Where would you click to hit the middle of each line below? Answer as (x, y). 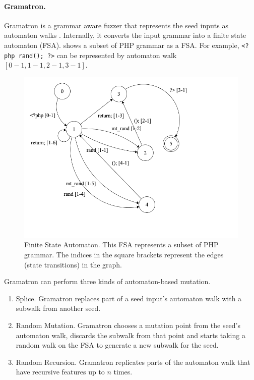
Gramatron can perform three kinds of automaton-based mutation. (107, 281)
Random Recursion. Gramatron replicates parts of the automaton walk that (133, 362)
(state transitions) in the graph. (73, 264)
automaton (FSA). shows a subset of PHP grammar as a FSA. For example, (122, 45)
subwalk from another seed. (58, 308)
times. (123, 372)
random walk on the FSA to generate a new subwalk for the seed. (117, 345)
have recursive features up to (60, 372)
